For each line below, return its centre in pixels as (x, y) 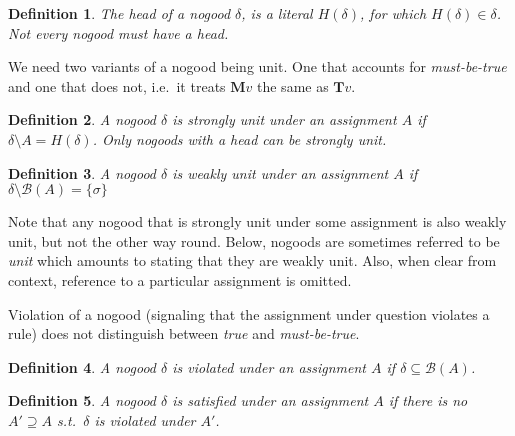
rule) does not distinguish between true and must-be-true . (184, 333)
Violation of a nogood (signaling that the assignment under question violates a (249, 313)
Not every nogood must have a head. (118, 32)
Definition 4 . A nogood (82, 366)
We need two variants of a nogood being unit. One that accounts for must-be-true (257, 66)
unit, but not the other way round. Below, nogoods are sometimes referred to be (254, 240)
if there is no (428, 400)
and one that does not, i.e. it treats (117, 85)
